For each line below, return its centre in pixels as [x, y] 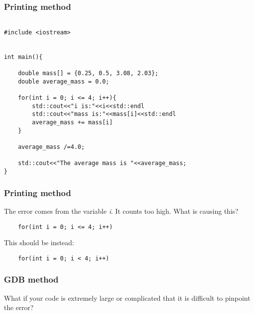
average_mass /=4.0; [51, 147]
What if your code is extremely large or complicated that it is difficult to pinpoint [127, 298]
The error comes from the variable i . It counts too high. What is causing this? [121, 211]
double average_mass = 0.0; [63, 81]
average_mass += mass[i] [72, 123]
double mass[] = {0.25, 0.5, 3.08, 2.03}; [88, 73]
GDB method [31, 279]
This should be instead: [39, 243]
